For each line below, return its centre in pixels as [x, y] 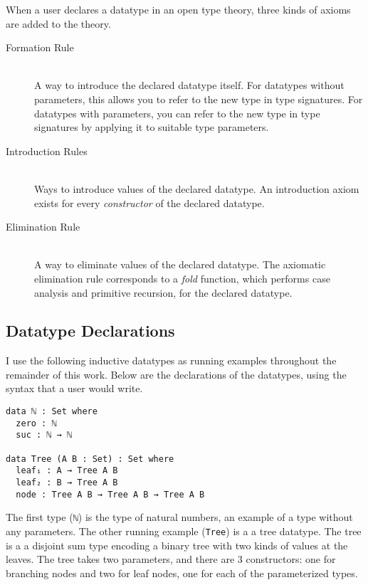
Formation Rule [40, 47]
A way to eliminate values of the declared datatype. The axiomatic [180, 264]
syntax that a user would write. [74, 388]
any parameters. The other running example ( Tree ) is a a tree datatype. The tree [184, 531]
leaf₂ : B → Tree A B [67, 483]
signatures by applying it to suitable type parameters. [152, 127]
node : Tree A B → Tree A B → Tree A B [110, 494]
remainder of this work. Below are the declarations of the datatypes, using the [176, 374]
